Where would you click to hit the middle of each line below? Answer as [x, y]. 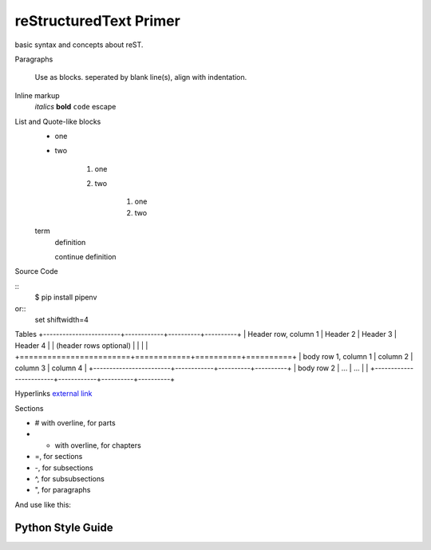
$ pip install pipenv [66, 297]
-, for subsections [64, 468]
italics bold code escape [75, 107]
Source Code [37, 271]
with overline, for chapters [98, 445]
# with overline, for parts [75, 423]
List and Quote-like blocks [58, 121]
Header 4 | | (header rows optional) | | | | [81, 345]
